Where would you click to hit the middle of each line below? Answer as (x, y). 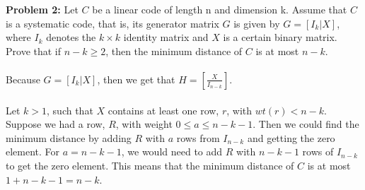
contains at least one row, (163, 110)
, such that (70, 110)
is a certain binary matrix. (280, 37)
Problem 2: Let (42, 9)
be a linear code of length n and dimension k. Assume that (220, 9)
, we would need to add (172, 152)
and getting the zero (291, 137)
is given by (257, 23)
